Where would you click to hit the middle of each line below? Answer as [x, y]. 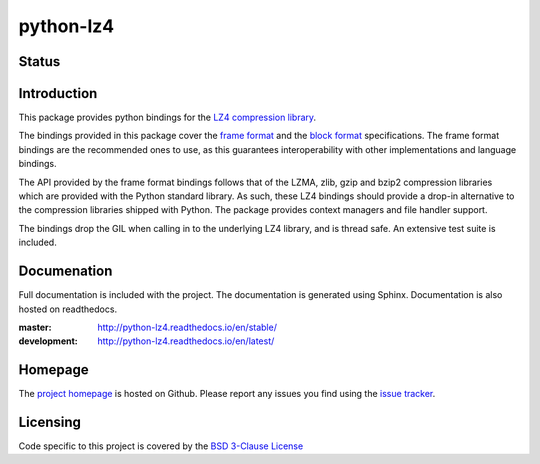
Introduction [58, 93]
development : [48, 341]
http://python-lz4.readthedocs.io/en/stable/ [187, 327]
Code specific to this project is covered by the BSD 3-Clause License [161, 446]
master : [35, 327]
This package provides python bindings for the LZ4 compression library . [167, 117]
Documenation [65, 271]
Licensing [50, 422]
